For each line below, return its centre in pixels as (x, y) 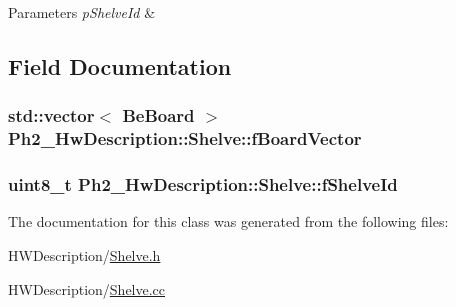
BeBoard (158, 115)
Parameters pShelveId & (82, 12)
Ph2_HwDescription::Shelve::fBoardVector (185, 138)
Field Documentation (120, 65)
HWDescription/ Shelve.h (84, 254)
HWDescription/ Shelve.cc (87, 288)
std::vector (51, 115)
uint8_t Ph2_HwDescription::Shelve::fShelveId (203, 184)
